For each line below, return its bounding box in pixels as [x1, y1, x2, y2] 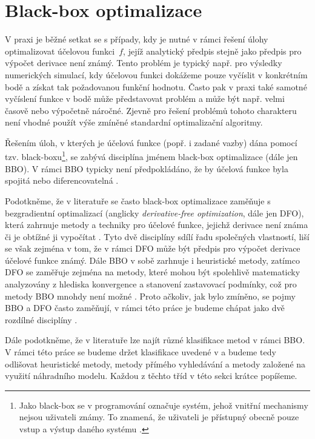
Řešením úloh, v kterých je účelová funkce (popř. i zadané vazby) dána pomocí [5, 136, 297, 149]
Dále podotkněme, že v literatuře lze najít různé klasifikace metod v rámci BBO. [5, 333, 305, 346]
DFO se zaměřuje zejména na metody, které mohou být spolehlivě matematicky [5, 266, 300, 278]
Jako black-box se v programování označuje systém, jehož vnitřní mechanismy [19, 398, 308, 411]
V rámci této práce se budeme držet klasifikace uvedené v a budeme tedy [5, 346, 276, 358]
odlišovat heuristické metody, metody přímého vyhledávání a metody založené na [5, 357, 306, 370]
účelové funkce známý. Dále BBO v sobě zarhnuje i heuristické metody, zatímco [5, 253, 300, 266]
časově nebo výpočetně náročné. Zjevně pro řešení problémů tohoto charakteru [5, 104, 297, 116]
